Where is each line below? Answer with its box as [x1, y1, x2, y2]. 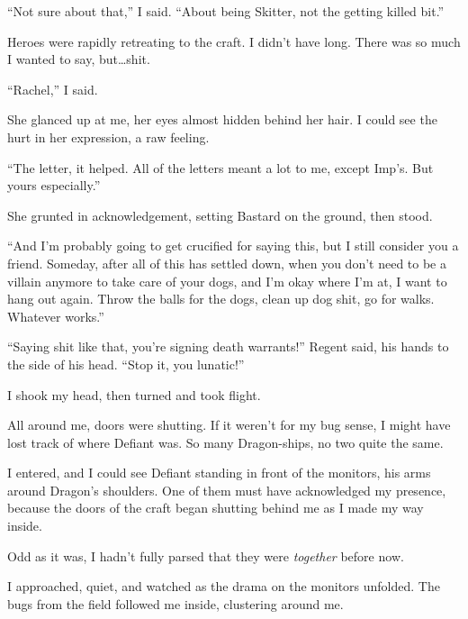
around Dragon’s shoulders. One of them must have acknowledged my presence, [7, 480, 446, 499]
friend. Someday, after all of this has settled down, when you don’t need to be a [7, 253, 446, 272]
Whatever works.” [7, 306, 104, 325]
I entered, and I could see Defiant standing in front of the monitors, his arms [7, 463, 431, 482]
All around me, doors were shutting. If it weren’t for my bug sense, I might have [7, 415, 451, 434]
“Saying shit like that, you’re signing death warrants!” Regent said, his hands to [7, 337, 449, 356]
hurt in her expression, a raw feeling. [7, 127, 210, 146]
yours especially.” [7, 176, 101, 195]
